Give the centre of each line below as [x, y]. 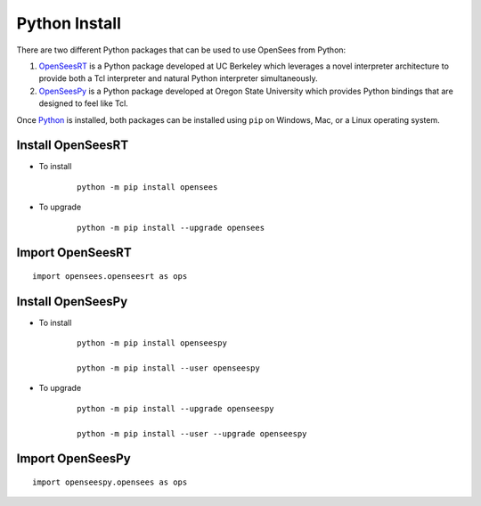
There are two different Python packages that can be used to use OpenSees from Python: [181, 50]
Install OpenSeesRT [73, 146]
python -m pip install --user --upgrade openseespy [192, 433]
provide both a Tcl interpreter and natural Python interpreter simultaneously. [178, 78]
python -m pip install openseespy [152, 343]
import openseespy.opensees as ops [110, 482]
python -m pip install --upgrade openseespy [176, 408]
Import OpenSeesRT [74, 253]
